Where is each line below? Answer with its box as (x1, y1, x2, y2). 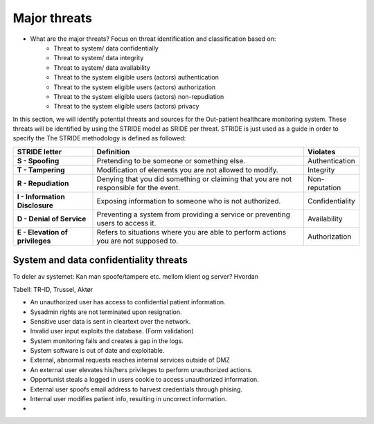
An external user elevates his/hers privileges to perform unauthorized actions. (30, 365, 253, 374)
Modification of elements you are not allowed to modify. (96, 165, 278, 174)
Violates (307, 147, 336, 156)
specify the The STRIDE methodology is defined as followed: (12, 134, 186, 142)
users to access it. (96, 218, 157, 228)
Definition (96, 147, 130, 156)
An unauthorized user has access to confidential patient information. (30, 298, 226, 306)
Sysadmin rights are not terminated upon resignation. (30, 308, 182, 316)
